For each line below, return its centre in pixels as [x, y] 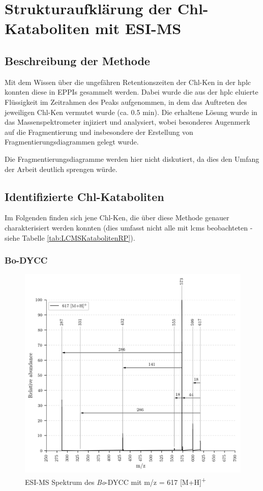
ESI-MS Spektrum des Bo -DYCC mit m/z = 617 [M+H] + [115, 481]
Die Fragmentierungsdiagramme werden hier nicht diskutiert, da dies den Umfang [132, 158]
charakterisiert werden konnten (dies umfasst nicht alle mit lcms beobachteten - [129, 227]
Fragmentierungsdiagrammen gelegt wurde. [72, 142]
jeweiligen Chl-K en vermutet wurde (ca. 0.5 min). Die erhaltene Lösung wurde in [131, 112]
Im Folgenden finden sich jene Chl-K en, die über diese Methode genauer [117, 218]
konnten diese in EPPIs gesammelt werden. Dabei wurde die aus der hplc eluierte [131, 92]
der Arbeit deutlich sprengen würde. [61, 169]
